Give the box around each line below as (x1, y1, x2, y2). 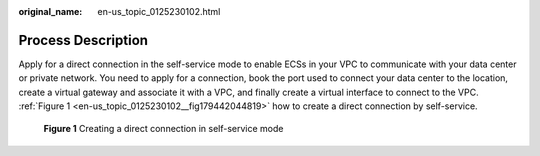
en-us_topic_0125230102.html (97, 6, 221, 17)
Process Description (18, 31, 149, 49)
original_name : (18, 6, 83, 17)
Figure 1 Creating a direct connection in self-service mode (43, 123, 284, 135)
